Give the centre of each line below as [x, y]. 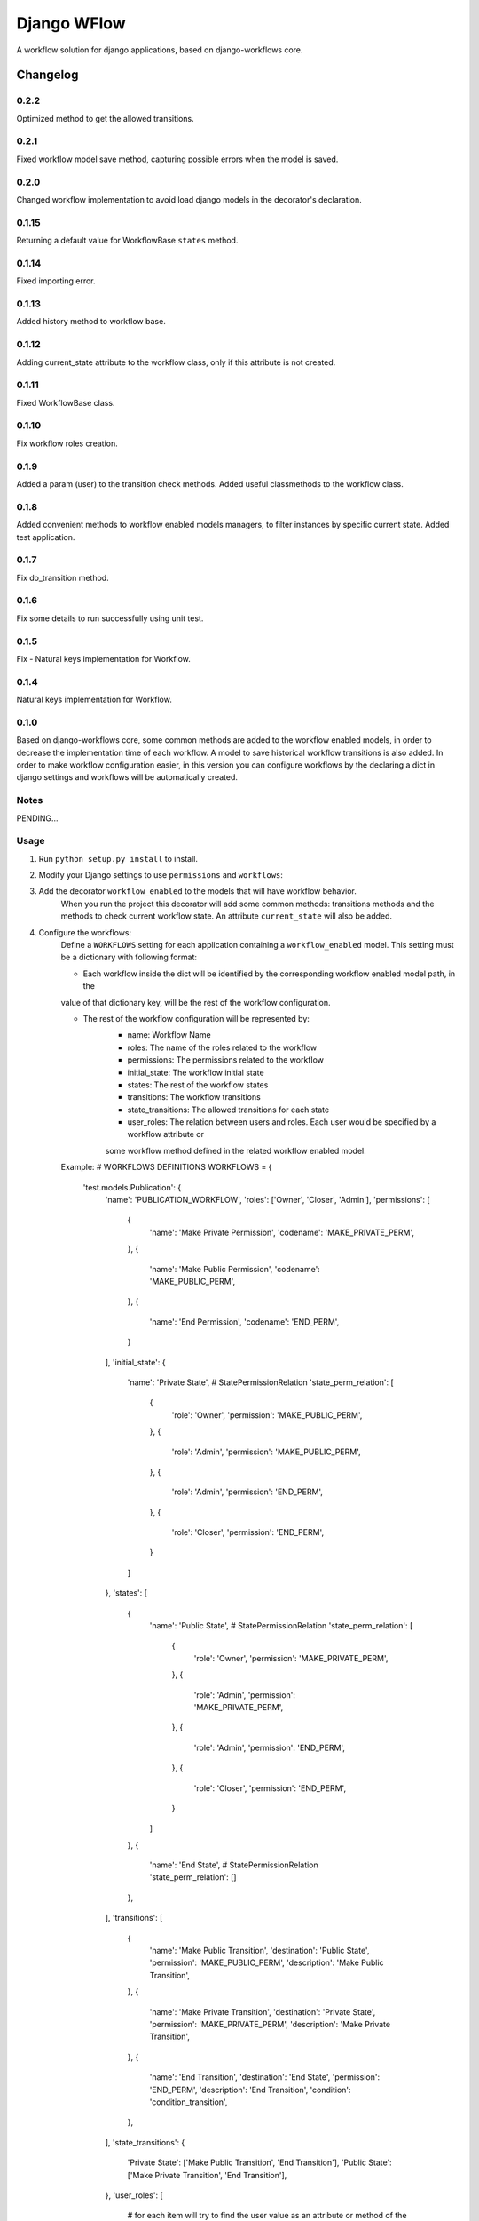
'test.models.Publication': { [132, 1187]
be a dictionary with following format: [129, 957]
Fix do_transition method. [63, 577]
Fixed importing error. [56, 281]
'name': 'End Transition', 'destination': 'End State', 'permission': [265, 2077]
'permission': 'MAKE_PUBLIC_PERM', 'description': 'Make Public [267, 1962]
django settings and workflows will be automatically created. [127, 777]
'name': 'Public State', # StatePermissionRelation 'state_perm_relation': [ [281, 1626]
